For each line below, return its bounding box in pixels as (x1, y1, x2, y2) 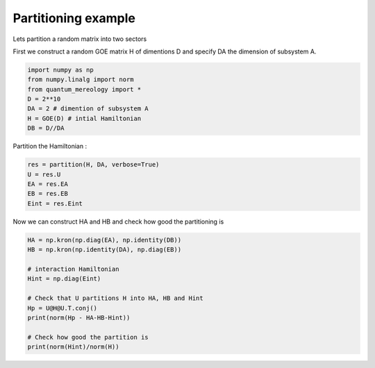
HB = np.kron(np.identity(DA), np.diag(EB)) (27, 246, 182, 253)
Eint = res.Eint (27, 199, 83, 208)
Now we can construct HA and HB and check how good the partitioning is (12, 217, 224, 226)
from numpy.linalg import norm (27, 76, 135, 83)
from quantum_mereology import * (27, 85, 142, 93)
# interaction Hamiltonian (27, 265, 119, 273)
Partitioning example (12, 10, 135, 26)
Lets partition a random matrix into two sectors (12, 35, 147, 43)
